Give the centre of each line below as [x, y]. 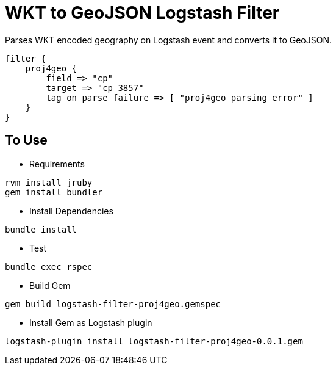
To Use [26, 140]
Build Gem [50, 285]
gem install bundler [54, 192]
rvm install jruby [49, 182]
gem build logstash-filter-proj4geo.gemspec [113, 304]
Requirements [57, 164]
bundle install [41, 229]
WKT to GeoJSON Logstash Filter [142, 13]
